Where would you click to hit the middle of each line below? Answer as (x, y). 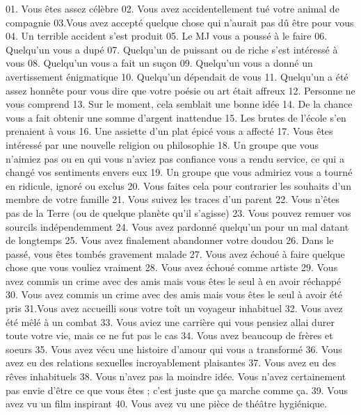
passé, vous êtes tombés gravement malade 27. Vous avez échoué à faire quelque (175, 253)
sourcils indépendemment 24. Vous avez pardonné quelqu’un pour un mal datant (177, 226)
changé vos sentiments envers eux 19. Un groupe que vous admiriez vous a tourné (179, 172)
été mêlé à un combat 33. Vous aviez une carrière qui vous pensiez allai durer (170, 322)
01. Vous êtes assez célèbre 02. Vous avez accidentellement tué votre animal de (173, 8)
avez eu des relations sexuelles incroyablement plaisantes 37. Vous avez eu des (171, 363)
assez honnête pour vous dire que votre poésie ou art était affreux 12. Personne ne (180, 90)
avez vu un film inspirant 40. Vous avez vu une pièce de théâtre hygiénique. (167, 404)
